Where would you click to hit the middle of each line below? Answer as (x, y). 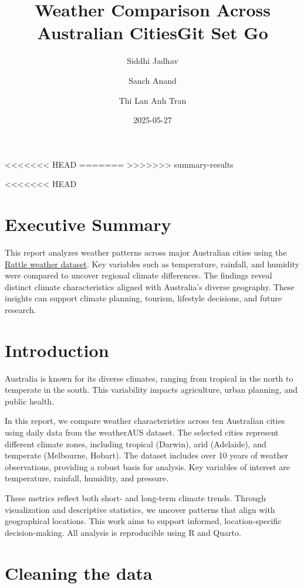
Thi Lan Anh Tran (153, 100)
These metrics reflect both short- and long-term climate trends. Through (136, 498)
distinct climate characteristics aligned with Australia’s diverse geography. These (150, 286)
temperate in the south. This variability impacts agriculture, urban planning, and (151, 390)
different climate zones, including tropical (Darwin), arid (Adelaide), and (136, 443)
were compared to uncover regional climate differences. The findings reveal (139, 275)
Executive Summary (88, 224)
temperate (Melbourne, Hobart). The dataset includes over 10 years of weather (147, 455)
